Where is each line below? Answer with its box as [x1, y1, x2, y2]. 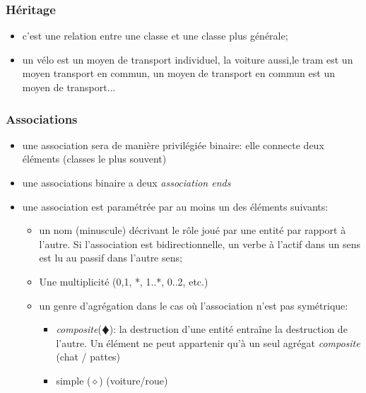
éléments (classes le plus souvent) [22, 151, 167, 166]
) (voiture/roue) [99, 373, 168, 387]
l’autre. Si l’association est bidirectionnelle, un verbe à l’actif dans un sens [39, 236, 361, 251]
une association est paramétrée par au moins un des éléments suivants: [22, 199, 329, 213]
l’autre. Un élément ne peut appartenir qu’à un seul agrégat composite [56, 335, 360, 350]
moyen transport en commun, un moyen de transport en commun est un [22, 66, 335, 81]
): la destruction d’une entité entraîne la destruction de [109, 322, 348, 336]
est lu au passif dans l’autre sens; [39, 250, 182, 265]
